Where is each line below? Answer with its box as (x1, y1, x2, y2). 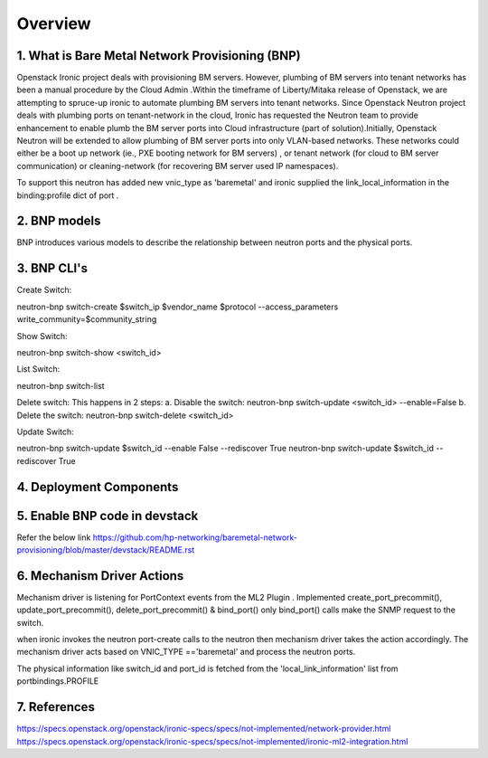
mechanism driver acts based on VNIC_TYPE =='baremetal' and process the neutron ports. (16, 647, 356, 658)
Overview (16, 14, 91, 33)
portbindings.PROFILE (16, 676, 99, 687)
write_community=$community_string (16, 314, 157, 325)
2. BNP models (16, 213, 101, 229)
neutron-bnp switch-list (16, 380, 105, 391)
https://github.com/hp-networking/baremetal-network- (92, 532, 298, 543)
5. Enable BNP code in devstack (16, 507, 199, 524)
